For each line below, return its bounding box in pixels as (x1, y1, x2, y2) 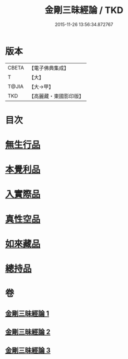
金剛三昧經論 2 (5, 327, 51, 336)
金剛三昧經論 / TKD (44, 4, 123, 16)
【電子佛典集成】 (28, 64, 69, 71)
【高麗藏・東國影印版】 (28, 92, 84, 99)
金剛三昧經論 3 (5, 346, 51, 355)
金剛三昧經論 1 (5, 309, 49, 317)
